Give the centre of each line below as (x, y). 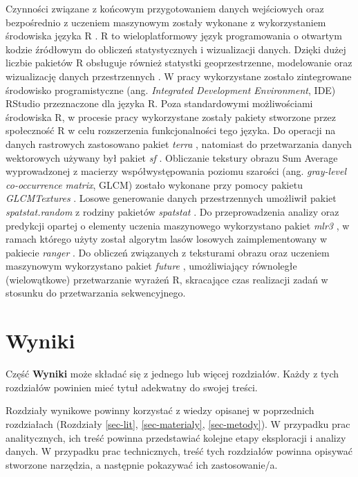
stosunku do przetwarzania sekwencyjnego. (96, 293)
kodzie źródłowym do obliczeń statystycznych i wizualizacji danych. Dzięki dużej (176, 49)
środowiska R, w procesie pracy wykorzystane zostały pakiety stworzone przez (171, 116)
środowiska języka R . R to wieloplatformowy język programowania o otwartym (174, 36)
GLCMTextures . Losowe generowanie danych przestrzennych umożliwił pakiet (171, 198)
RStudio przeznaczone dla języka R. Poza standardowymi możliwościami (159, 103)
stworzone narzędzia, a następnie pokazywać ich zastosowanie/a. (142, 464)
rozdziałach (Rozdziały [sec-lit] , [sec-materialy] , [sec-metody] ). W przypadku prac (178, 423)
